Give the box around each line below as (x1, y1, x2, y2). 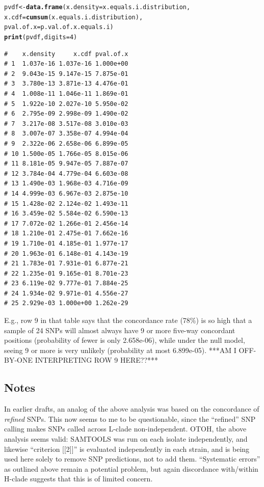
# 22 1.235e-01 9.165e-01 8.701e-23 (4, 269, 128, 277)
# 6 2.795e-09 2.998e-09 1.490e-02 (4, 110, 128, 118)
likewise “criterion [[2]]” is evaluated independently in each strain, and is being (4, 443, 250, 454)
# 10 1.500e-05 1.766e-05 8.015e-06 (4, 150, 128, 157)
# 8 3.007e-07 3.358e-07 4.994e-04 (4, 130, 128, 138)
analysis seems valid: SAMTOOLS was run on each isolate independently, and (4, 434, 248, 444)
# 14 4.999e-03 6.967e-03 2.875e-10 (4, 190, 128, 197)
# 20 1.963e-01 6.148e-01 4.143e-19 (4, 250, 128, 257)
